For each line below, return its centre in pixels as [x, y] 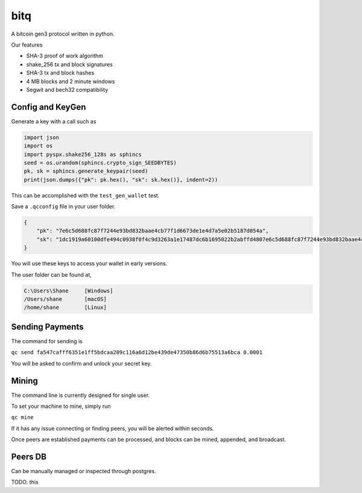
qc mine [23, 417]
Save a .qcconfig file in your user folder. [63, 207]
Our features [27, 45]
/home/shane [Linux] [65, 308]
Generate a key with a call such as [54, 121]
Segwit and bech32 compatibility [67, 89]
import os [38, 146]
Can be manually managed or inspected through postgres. [84, 471]
